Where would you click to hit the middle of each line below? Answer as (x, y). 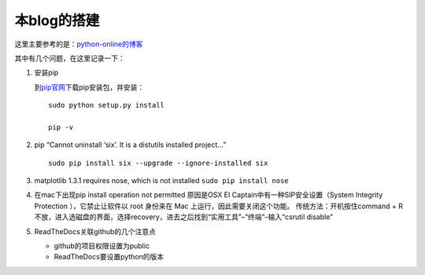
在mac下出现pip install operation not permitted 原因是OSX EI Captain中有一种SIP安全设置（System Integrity (209, 195)
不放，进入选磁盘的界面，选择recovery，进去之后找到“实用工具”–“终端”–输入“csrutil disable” (184, 217)
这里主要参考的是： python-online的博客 (79, 44)
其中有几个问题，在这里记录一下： (70, 58)
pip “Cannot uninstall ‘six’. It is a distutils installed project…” (130, 145)
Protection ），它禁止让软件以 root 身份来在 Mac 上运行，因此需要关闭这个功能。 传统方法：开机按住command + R (218, 206)
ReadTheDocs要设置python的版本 (109, 257)
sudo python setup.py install (107, 105)
